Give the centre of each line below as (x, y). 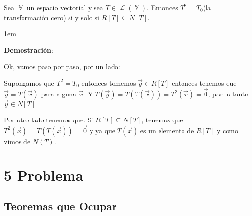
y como (227, 130)
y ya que (102, 130)
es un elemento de (167, 130)
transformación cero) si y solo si (52, 17)
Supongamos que (29, 83)
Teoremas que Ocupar (61, 206)
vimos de (17, 141)
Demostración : (29, 50)
